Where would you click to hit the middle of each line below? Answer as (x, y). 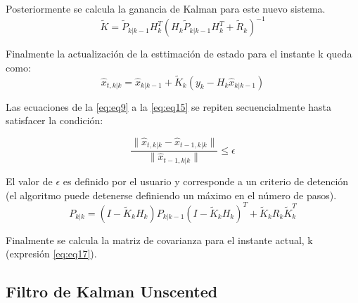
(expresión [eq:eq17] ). (51, 254)
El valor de (29, 181)
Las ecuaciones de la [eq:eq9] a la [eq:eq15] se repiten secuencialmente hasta (168, 106)
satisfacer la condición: (55, 120)
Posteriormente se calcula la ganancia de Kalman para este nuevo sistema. (166, 8)
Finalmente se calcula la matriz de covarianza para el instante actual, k (159, 240)
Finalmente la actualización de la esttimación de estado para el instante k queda (179, 54)
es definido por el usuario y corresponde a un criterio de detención (206, 181)
